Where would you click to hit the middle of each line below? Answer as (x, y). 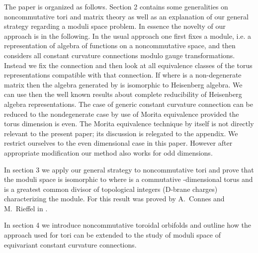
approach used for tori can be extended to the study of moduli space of (112, 235)
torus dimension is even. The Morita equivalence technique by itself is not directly (129, 124)
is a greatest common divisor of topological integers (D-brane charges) (111, 189)
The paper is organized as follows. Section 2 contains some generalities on (116, 6)
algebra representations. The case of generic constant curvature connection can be (129, 104)
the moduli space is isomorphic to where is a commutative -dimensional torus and (129, 179)
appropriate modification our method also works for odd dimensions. (108, 152)
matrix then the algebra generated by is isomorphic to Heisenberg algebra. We (123, 84)
